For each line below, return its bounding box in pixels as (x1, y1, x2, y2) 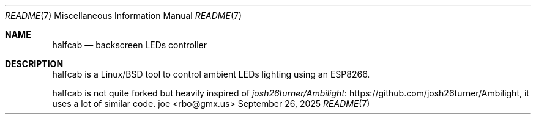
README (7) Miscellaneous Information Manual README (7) (5, 10, 242, 21)
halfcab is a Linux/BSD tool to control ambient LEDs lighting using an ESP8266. (52, 69, 370, 79)
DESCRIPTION (5, 59, 64, 69)
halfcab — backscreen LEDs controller (52, 40, 207, 50)
